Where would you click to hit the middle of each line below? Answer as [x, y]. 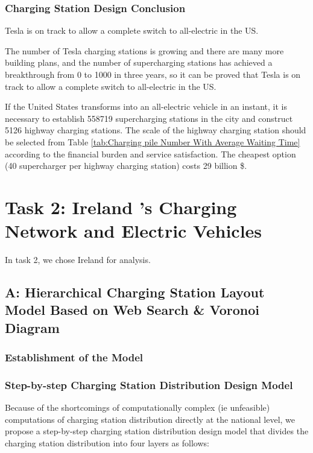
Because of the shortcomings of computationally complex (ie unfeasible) [138, 407]
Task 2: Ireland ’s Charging [121, 207]
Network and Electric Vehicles [134, 231]
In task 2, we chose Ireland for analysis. [78, 260]
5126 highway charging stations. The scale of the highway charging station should [156, 130]
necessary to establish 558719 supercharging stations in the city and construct [149, 118]
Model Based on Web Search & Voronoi [132, 310]
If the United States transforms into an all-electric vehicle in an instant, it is [146, 106]
